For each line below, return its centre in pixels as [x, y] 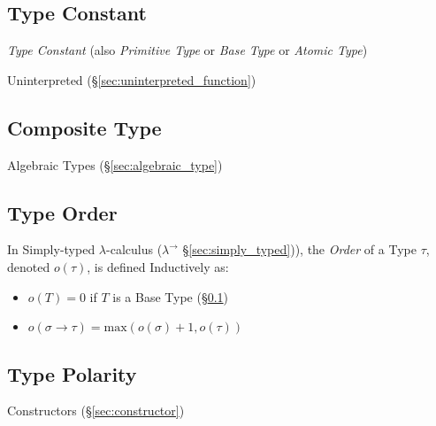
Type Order [62, 212]
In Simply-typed [51, 249]
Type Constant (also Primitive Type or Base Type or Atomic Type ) [187, 50]
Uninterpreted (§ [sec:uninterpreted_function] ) [132, 79]
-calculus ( [134, 249]
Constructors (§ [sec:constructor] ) [96, 411]
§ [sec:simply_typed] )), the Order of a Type [299, 249]
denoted [29, 266]
